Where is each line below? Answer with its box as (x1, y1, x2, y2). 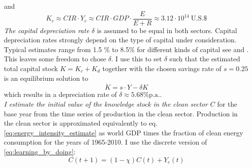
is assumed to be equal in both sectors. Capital (97, 25, 237, 35)
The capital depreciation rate (4, 25, 90, 35)
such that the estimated (169, 54, 240, 64)
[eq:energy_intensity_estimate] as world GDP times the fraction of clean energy (4, 127, 243, 137)
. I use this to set (111, 54, 162, 64)
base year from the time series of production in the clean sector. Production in (4, 108, 238, 118)
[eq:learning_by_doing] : (4, 147, 76, 156)
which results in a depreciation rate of (4, 89, 117, 99)
